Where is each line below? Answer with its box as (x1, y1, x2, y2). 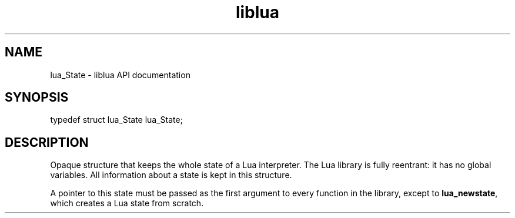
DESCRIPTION (5, 135, 89, 150)
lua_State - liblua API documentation (50, 69, 190, 80)
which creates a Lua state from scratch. (50, 198, 204, 209)
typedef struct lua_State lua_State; (50, 115, 183, 125)
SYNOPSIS (5, 90, 69, 105)
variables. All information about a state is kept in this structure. (50, 170, 292, 180)
